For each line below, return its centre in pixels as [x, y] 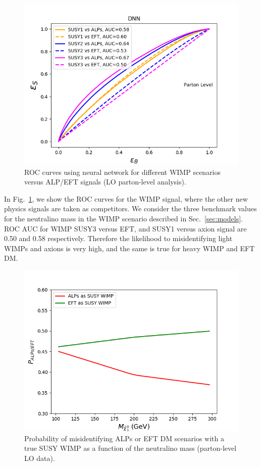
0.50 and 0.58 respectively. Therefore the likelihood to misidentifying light [118, 238]
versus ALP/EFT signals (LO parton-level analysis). [105, 182]
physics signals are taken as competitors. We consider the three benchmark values [130, 208]
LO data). [40, 458]
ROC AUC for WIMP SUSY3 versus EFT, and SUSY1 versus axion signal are [125, 228]
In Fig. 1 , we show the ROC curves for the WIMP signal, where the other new [126, 198]
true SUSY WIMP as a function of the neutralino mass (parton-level [130, 448]
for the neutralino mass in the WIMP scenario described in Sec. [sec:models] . [123, 218]
